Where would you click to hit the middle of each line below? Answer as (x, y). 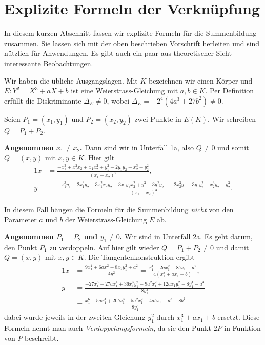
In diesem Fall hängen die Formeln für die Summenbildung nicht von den (119, 209)
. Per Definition (230, 90)
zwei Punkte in (158, 119)
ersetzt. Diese (239, 317)
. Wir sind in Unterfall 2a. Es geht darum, (186, 237)
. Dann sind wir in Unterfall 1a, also (137, 147)
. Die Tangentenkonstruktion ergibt (139, 257)
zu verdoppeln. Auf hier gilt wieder (104, 247)
